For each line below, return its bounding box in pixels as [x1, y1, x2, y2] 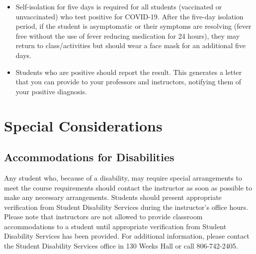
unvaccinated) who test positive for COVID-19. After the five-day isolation [15, 11, 244, 21]
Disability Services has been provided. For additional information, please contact [4, 231, 250, 241]
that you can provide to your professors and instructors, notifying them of [15, 76, 242, 87]
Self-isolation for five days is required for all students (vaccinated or [15, 1, 222, 11]
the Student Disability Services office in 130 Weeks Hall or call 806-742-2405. [4, 241, 238, 251]
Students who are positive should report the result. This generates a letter [15, 66, 242, 77]
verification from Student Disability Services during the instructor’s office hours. [4, 201, 248, 212]
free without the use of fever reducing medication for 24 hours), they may [15, 30, 240, 41]
